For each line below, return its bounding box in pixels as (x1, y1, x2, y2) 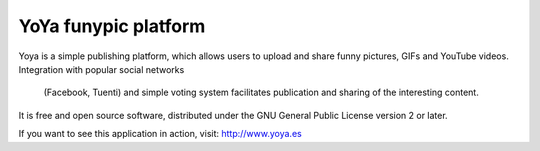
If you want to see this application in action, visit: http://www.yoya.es (18, 128, 302, 140)
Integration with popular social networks (18, 63, 185, 75)
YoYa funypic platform (18, 15, 206, 37)
